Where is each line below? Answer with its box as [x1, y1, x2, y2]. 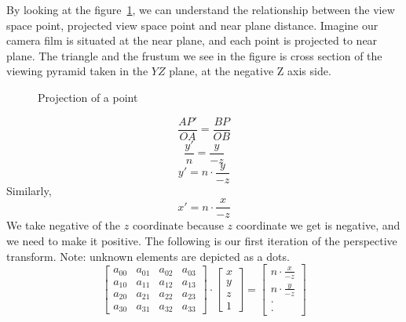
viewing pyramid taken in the [6, 63, 148, 79]
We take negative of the [6, 217, 121, 233]
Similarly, [6, 182, 52, 198]
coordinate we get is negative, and [236, 217, 401, 233]
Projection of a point [38, 89, 138, 105]
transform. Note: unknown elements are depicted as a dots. [6, 248, 290, 264]
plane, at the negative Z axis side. [169, 63, 331, 79]
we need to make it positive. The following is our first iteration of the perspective [6, 233, 397, 248]
